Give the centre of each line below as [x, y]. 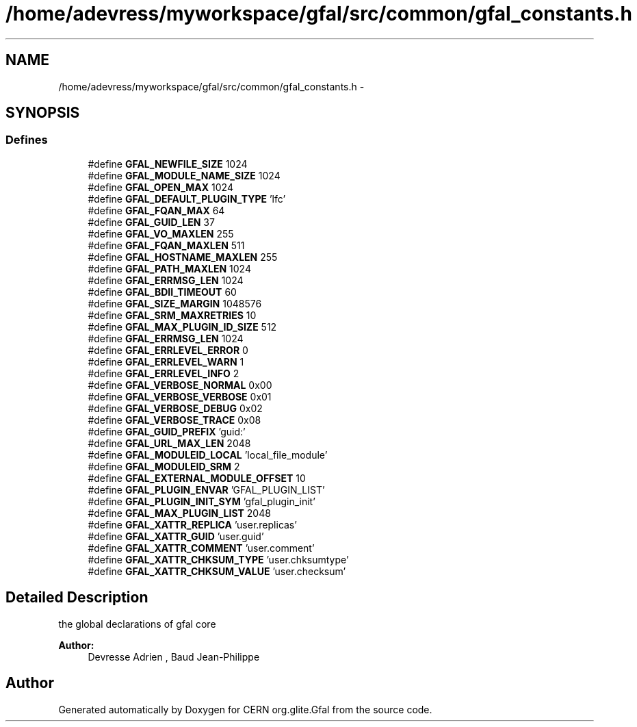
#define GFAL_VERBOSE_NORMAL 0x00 [180, 385]
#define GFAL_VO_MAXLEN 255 [161, 233]
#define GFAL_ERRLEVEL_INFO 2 [164, 373]
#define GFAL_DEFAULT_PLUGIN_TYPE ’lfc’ [187, 199]
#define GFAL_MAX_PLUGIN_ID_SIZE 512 [182, 327]
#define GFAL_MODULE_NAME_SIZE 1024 [184, 175]
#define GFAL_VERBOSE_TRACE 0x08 [174, 420]
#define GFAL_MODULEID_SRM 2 [164, 466]
